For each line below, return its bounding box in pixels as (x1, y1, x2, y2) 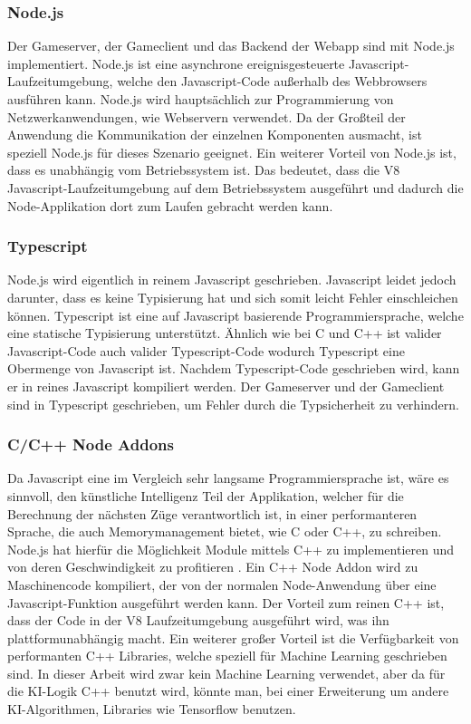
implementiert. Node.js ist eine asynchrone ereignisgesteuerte (7, 53, 345, 72)
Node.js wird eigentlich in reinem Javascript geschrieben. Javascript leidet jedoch (7, 270, 457, 289)
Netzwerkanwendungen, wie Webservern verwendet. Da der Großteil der (7, 107, 406, 126)
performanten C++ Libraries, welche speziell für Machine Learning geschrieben (7, 646, 447, 665)
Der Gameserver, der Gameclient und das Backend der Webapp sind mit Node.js (7, 36, 455, 55)
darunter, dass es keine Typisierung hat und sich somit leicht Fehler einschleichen (7, 287, 458, 306)
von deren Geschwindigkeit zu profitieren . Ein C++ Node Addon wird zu (7, 557, 418, 576)
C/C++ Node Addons (7, 433, 174, 456)
